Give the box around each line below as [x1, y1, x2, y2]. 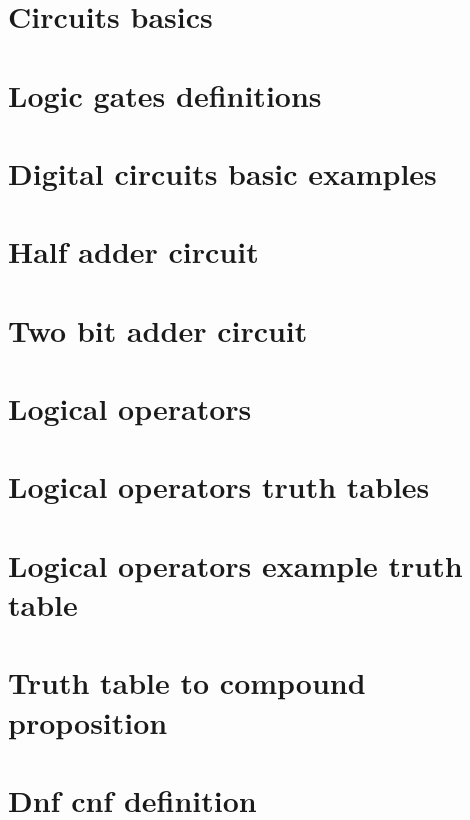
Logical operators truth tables [8, 466, 430, 507]
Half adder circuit [8, 231, 259, 272]
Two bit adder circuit [8, 309, 308, 350]
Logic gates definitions [8, 74, 322, 115]
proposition [8, 701, 168, 742]
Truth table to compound [8, 662, 366, 703]
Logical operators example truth [8, 544, 463, 585]
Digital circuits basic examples [8, 152, 437, 193]
